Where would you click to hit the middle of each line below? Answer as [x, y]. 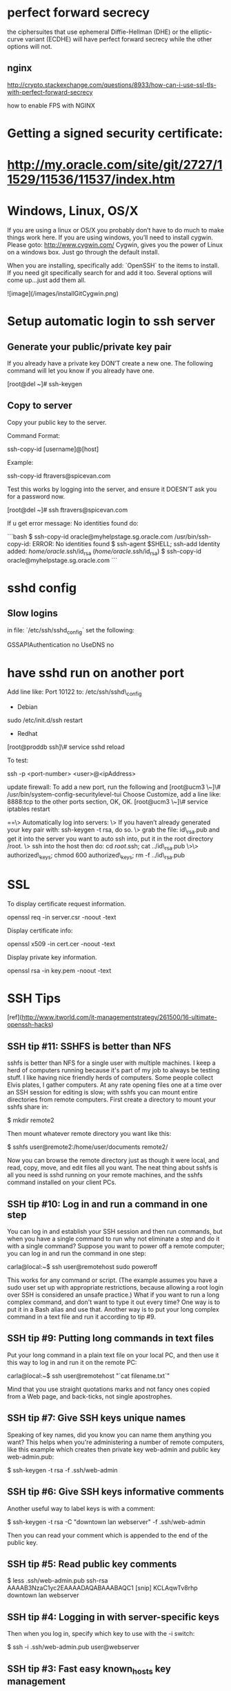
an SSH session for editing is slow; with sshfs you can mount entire [102, 1092]
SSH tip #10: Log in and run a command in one [108, 1204]
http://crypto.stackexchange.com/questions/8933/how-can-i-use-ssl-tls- [112, 85]
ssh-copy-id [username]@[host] [53, 449]
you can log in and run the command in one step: [77, 1254]
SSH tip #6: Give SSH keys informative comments [115, 1492]
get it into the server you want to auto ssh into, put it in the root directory [110, 839]
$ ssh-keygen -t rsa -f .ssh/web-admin [63, 1470]
